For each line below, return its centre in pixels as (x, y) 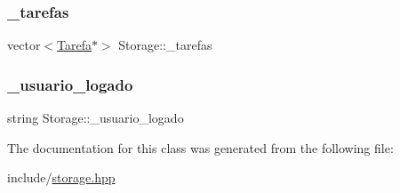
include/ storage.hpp (61, 177)
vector (24, 45)
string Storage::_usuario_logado (96, 118)
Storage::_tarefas (165, 45)
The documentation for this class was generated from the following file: (200, 147)
